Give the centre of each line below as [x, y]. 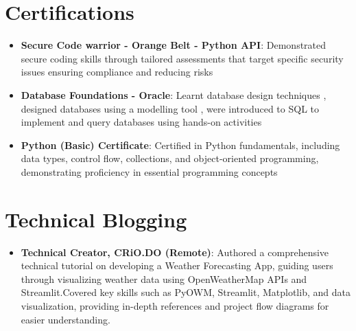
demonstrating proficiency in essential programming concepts [149, 171]
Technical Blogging [96, 219]
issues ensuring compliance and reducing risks [117, 72]
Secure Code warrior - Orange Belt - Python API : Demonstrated [174, 45]
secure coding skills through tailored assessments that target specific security [182, 58]
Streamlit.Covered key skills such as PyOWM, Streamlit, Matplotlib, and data [186, 292]
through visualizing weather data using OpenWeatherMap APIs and [164, 278]
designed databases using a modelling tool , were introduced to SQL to [170, 108]
